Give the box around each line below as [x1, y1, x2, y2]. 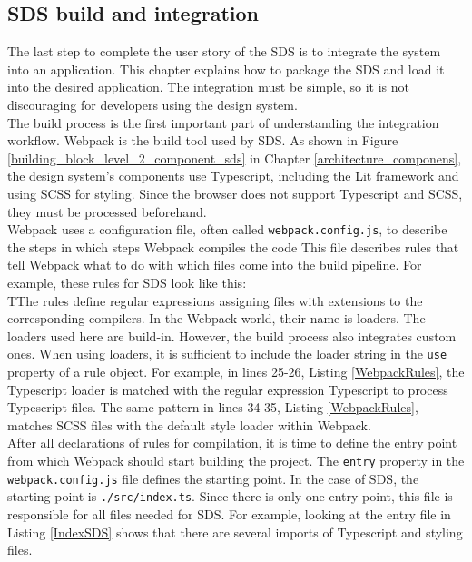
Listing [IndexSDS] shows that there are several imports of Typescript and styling [7, 522, 463, 541]
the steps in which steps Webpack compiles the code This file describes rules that [7, 237, 459, 256]
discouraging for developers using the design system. [7, 94, 298, 113]
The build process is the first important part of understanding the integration [7, 113, 439, 132]
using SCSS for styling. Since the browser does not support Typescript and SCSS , [7, 183, 463, 202]
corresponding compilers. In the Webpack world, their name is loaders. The [7, 309, 426, 328]
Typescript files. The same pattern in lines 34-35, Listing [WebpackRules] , [7, 398, 418, 417]
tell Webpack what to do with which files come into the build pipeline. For [7, 255, 422, 274]
